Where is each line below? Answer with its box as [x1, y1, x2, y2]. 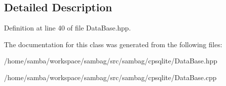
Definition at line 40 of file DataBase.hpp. [4, 23, 131, 33]
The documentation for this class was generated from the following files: [4, 39, 223, 49]
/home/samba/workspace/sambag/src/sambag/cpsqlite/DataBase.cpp [4, 72, 217, 82]
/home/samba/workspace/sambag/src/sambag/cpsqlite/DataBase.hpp [4, 56, 218, 66]
